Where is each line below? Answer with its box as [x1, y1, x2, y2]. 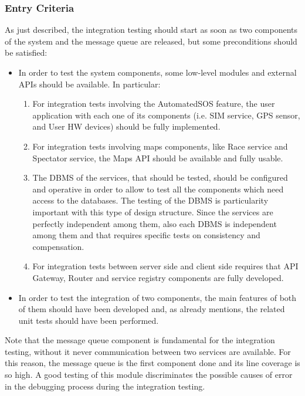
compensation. [32, 240, 84, 252]
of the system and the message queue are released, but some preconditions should [5, 35, 297, 47]
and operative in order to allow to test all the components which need [32, 182, 284, 195]
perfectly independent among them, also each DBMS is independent [32, 217, 277, 229]
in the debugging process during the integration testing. [5, 380, 205, 392]
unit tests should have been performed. [18, 314, 159, 326]
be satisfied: [5, 46, 48, 59]
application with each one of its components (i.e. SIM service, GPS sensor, [32, 109, 300, 121]
